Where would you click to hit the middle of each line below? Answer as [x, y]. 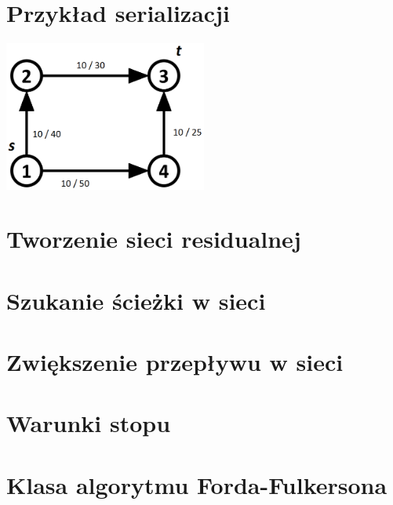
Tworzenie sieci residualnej [154, 239]
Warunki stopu [89, 423]
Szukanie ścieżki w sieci [136, 300]
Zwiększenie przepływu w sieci [175, 362]
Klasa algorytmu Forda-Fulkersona [197, 484]
